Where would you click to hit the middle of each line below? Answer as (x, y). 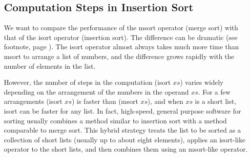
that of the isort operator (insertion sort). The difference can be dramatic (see (121, 37)
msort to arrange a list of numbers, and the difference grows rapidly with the (119, 56)
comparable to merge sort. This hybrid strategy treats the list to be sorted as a (123, 130)
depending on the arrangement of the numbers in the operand (96, 91)
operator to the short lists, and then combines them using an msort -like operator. (126, 149)
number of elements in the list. (50, 66)
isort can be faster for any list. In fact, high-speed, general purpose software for (123, 110)
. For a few (214, 91)
